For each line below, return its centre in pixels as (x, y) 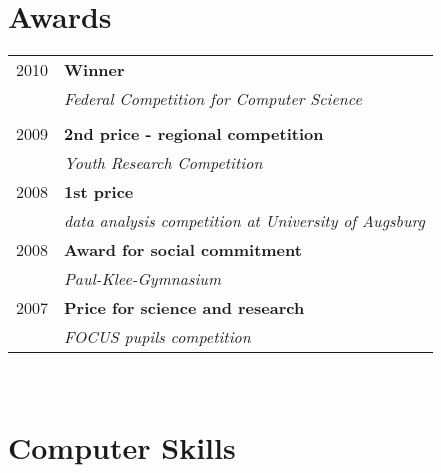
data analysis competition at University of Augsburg (244, 221)
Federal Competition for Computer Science (213, 99)
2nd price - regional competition (194, 134)
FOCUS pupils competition (157, 337)
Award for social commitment (183, 250)
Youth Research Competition (163, 163)
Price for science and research (184, 308)
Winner (94, 70)
